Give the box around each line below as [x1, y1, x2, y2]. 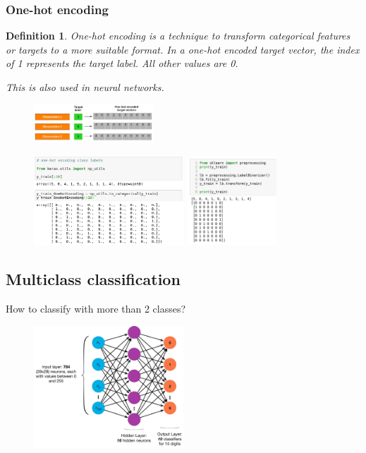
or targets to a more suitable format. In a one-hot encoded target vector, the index [6, 42, 360, 56]
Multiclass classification [6, 268, 181, 290]
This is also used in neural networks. [6, 80, 164, 94]
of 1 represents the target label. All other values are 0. [6, 56, 238, 71]
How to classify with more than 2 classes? [6, 301, 186, 315]
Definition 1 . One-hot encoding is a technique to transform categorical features [6, 28, 350, 43]
